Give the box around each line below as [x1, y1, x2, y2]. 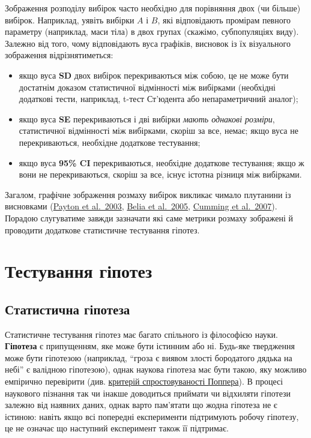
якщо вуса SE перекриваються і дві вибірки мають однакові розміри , [19, 112, 275, 125]
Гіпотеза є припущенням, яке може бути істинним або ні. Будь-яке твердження [5, 340, 295, 352]
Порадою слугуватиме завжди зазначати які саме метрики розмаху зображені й [5, 211, 294, 224]
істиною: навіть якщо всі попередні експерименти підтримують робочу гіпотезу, [5, 410, 299, 422]
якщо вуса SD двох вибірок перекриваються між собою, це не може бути [19, 68, 289, 81]
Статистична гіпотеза [5, 299, 130, 318]
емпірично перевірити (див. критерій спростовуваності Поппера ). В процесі [5, 375, 283, 388]
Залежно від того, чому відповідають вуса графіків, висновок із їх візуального [5, 37, 291, 49]
